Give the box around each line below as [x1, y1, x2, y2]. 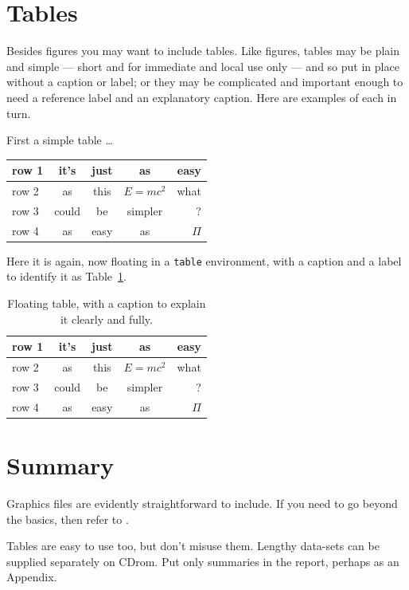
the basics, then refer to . [6, 510, 129, 527]
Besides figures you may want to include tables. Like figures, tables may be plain [6, 42, 400, 59]
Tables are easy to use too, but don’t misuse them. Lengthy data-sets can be [6, 537, 380, 554]
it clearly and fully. [60, 310, 153, 327]
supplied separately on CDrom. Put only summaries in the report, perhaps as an [6, 553, 399, 569]
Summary [6, 449, 115, 482]
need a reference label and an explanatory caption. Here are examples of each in [6, 88, 397, 105]
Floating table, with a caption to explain [7, 295, 206, 312]
